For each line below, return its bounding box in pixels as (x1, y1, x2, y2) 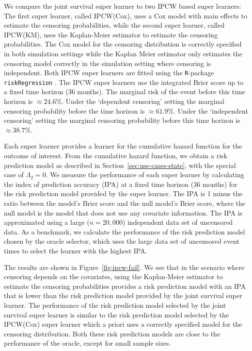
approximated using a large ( (4, 217, 90, 227)
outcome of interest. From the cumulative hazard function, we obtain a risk (4, 150, 227, 161)
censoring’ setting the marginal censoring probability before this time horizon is (4, 115, 240, 125)
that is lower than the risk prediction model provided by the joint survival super (4, 290, 242, 301)
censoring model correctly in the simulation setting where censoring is (4, 58, 211, 68)
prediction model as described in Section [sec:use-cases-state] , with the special (4, 160, 236, 170)
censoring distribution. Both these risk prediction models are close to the (4, 328, 220, 338)
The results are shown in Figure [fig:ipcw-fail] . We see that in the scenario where (4, 262, 245, 272)
